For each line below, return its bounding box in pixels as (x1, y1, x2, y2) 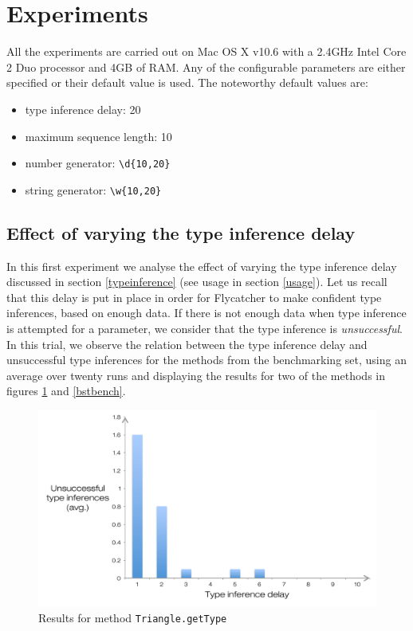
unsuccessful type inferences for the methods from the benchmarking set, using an (6, 351, 407, 368)
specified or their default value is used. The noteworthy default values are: (6, 74, 368, 91)
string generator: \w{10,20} (25, 181, 162, 198)
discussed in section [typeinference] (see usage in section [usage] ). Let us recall (6, 273, 387, 290)
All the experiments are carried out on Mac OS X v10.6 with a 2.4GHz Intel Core (6, 43, 407, 60)
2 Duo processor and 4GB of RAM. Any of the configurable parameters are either (6, 58, 406, 75)
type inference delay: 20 (25, 100, 141, 117)
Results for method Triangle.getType (38, 609, 227, 625)
